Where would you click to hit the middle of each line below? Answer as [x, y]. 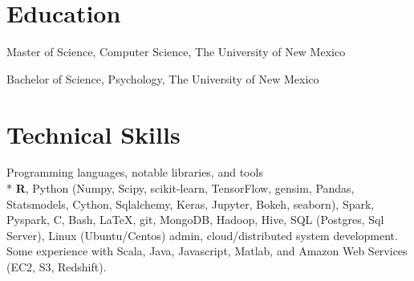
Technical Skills [93, 134]
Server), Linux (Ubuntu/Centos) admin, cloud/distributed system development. [202, 235]
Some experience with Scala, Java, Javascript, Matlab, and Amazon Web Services [207, 251]
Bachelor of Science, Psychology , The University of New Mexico [163, 78]
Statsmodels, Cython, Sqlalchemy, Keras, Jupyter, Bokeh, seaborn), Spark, [191, 204]
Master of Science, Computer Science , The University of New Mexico [176, 52]
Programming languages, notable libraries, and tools [135, 172]
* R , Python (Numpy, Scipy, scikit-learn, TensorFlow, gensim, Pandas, [181, 188]
